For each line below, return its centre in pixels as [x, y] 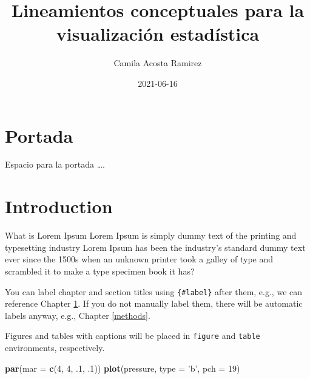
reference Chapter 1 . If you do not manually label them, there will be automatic [154, 303]
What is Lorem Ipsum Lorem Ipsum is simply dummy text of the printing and [151, 235]
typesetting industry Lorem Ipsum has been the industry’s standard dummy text [155, 247]
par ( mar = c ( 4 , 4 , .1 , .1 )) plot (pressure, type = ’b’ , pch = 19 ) [123, 368]
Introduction [59, 206]
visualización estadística [158, 34]
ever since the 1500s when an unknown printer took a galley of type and [139, 259]
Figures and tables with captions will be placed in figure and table [133, 336]
